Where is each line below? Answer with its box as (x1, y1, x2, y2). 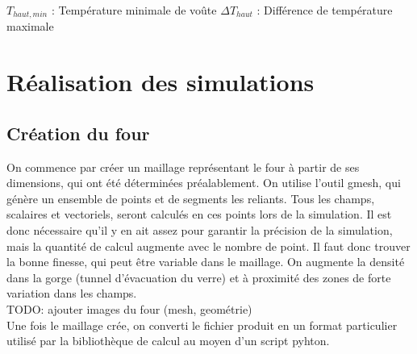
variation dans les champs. (6, 285, 137, 302)
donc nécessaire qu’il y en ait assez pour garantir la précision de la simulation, (6, 222, 393, 238)
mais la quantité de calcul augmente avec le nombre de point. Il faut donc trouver (6, 237, 411, 254)
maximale (6, 18, 54, 35)
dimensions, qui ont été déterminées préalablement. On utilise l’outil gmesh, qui (6, 174, 401, 191)
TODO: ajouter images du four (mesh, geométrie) (6, 300, 252, 317)
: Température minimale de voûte (51, 2, 217, 18)
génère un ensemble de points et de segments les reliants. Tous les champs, (6, 189, 375, 206)
